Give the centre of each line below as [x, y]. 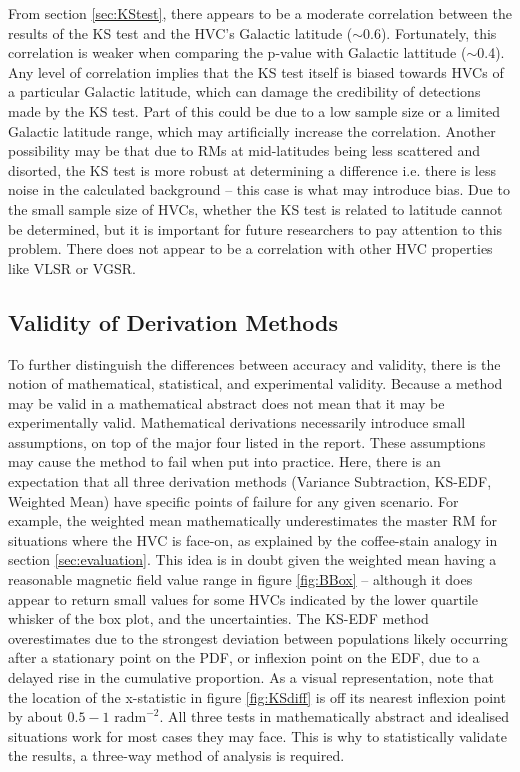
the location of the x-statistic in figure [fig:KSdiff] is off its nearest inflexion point [257, 696]
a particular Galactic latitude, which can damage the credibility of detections [244, 91]
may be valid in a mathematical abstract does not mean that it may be [226, 402]
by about [35, 716]
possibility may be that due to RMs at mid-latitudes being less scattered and [244, 150]
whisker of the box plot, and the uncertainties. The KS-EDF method [218, 618]
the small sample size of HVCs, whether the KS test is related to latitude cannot [255, 208]
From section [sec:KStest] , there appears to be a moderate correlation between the [260, 13]
